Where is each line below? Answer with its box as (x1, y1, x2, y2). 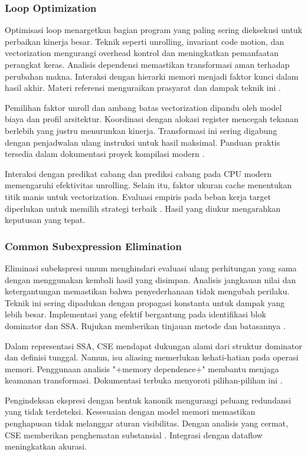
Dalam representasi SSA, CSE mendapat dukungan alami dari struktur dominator (5, 339, 302, 352)
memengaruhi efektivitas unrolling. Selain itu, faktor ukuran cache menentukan (5, 179, 292, 191)
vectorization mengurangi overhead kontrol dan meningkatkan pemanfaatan (5, 47, 279, 59)
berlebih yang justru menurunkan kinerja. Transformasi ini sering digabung (5, 124, 277, 136)
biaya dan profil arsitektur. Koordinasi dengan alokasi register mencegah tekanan (5, 113, 299, 125)
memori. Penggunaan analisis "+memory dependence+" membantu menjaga (5, 362, 279, 375)
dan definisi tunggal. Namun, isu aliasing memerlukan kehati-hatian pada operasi (5, 351, 299, 363)
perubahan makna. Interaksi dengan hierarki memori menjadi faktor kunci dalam (5, 70, 299, 82)
